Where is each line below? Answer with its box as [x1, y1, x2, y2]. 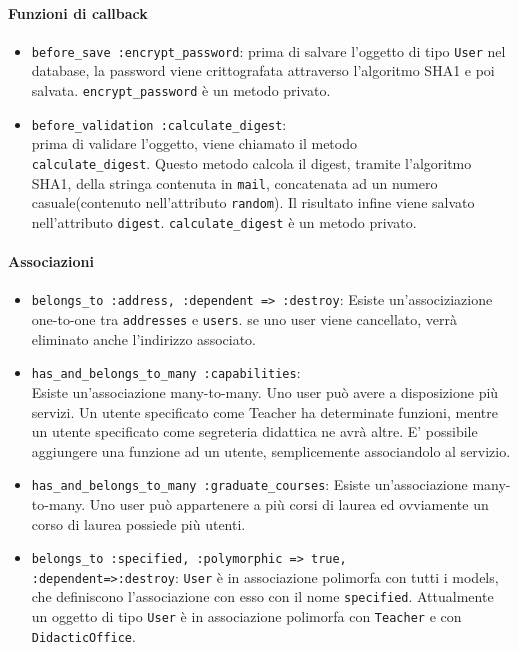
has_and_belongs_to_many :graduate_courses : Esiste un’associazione [31, 474, 468, 495]
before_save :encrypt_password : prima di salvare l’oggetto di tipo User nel [31, 40, 506, 61]
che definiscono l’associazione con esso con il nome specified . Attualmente [31, 586, 494, 607]
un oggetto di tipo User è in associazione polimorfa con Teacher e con [31, 606, 462, 627]
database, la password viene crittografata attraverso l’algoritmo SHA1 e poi [31, 60, 495, 81]
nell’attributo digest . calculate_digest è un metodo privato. [31, 211, 417, 232]
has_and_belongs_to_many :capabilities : [31, 362, 301, 383]
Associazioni [8, 251, 94, 272]
